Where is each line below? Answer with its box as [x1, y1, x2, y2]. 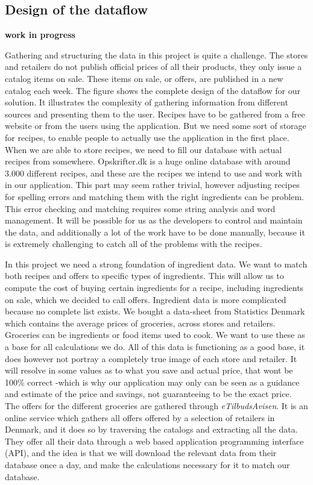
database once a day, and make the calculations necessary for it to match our [5, 458, 290, 471]
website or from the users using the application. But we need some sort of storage [5, 119, 306, 132]
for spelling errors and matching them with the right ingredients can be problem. [5, 190, 304, 202]
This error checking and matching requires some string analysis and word [5, 202, 276, 214]
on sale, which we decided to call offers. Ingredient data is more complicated [5, 293, 286, 305]
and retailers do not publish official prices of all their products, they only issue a [5, 60, 302, 73]
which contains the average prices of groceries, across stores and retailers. [5, 316, 276, 329]
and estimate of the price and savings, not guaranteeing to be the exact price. [5, 387, 292, 400]
